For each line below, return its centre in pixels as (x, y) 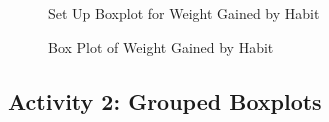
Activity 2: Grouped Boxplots (165, 100)
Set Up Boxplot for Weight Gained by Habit (184, 13)
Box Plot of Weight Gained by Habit (161, 46)
